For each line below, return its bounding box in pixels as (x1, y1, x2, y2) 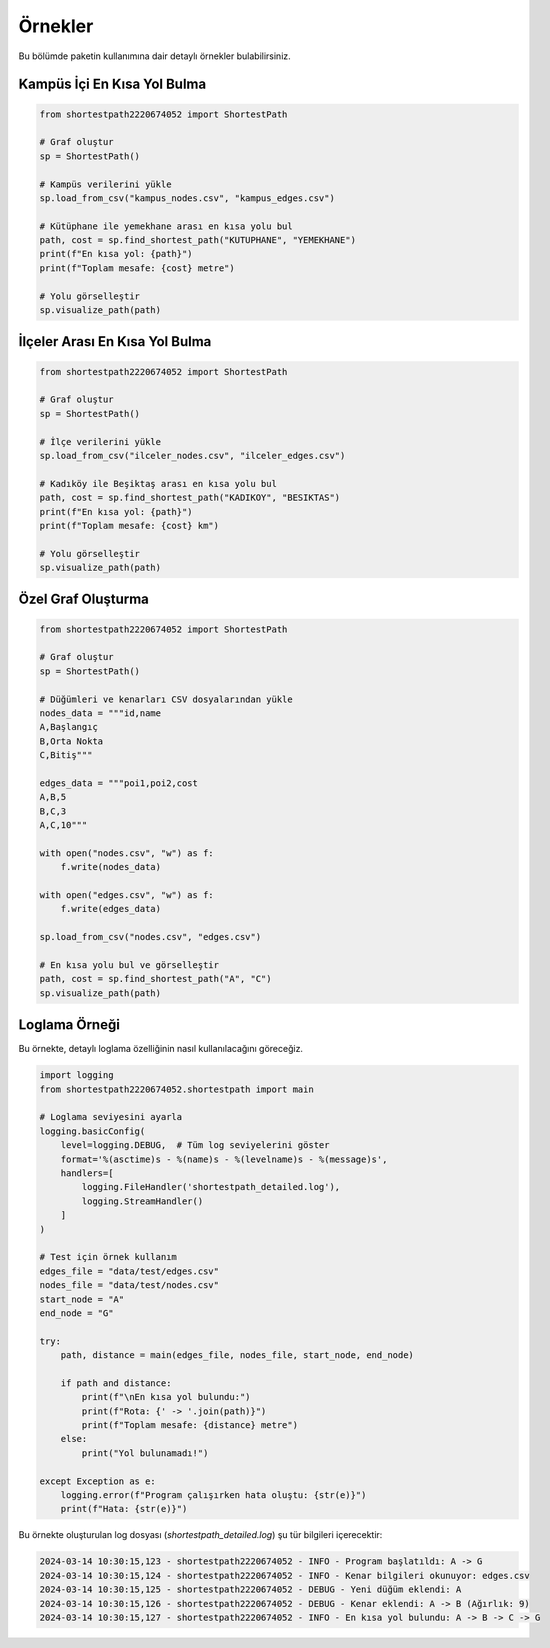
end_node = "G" (39, 1307, 114, 1319)
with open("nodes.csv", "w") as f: (39, 847, 214, 859)
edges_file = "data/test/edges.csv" (39, 1265, 220, 1277)
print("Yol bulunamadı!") (81, 1447, 209, 1459)
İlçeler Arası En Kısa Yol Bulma (18, 333, 212, 350)
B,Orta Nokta (39, 735, 104, 747)
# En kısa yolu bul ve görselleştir (39, 960, 220, 971)
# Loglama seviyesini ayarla (39, 1111, 183, 1123)
